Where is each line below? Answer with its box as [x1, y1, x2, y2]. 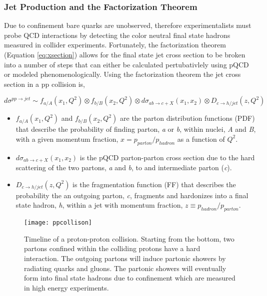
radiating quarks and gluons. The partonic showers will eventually [24, 263, 226, 273]
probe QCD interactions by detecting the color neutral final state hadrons [4, 29, 230, 40]
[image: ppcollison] [24, 219, 92, 227]
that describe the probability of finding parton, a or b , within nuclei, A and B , [15, 124, 256, 134]
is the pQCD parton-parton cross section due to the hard [79, 152, 255, 162]
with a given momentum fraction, [15, 133, 118, 144]
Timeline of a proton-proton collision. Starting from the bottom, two [24, 233, 234, 244]
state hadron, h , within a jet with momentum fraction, [15, 200, 183, 210]
